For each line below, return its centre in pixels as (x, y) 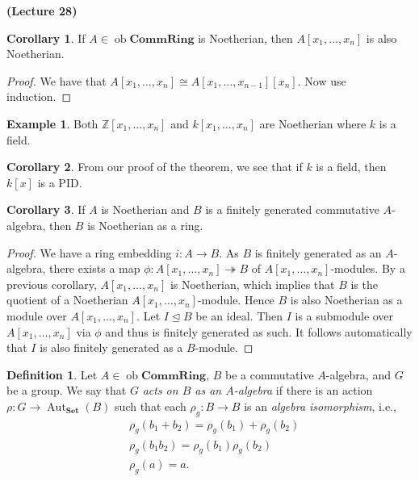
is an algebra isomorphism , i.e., (320, 406)
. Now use (322, 80)
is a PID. (60, 182)
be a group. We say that (67, 390)
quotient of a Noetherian (67, 300)
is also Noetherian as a (346, 300)
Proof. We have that (57, 80)
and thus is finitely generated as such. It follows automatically (259, 331)
